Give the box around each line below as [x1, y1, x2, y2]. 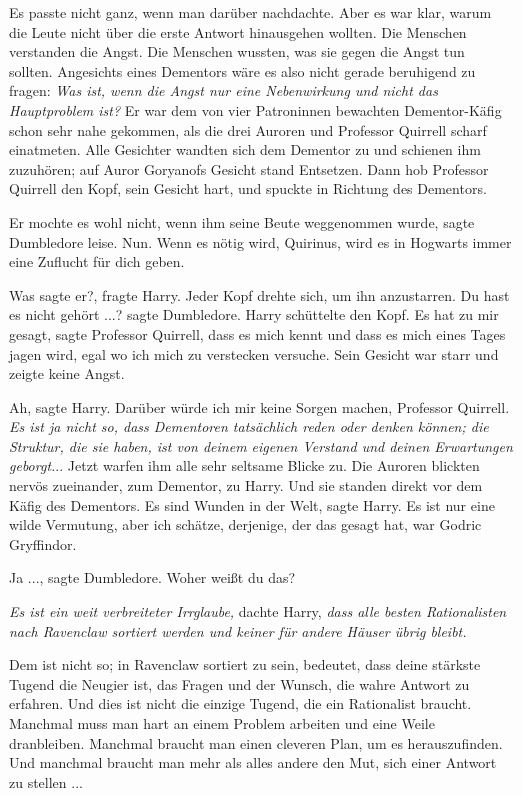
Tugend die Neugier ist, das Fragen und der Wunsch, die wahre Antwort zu [9, 673, 470, 694]
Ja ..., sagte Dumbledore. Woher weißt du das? [9, 567, 296, 588]
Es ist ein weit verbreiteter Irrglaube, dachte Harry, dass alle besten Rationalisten [9, 601, 507, 622]
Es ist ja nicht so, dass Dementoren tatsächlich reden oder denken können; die [9, 416, 489, 437]
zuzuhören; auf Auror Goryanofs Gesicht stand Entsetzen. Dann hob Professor [9, 158, 489, 179]
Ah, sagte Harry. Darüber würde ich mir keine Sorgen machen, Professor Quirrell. [9, 396, 510, 417]
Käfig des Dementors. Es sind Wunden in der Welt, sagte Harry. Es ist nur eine [9, 494, 495, 515]
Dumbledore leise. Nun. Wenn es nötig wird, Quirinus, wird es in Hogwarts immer [9, 231, 512, 252]
